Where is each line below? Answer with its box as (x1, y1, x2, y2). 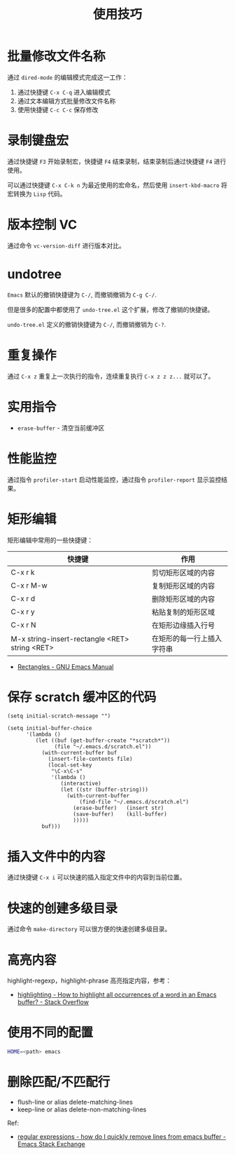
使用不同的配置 (7, 1025, 94, 1041)
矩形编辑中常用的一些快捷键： (7, 536, 93, 544)
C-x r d (10, 593, 36, 603)
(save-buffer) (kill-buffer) (73, 811, 168, 818)
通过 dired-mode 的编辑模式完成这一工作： (7, 73, 128, 81)
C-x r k (10, 567, 35, 577)
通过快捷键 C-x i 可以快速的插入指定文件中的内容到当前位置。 (7, 873, 186, 882)
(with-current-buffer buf (41, 750, 117, 757)
